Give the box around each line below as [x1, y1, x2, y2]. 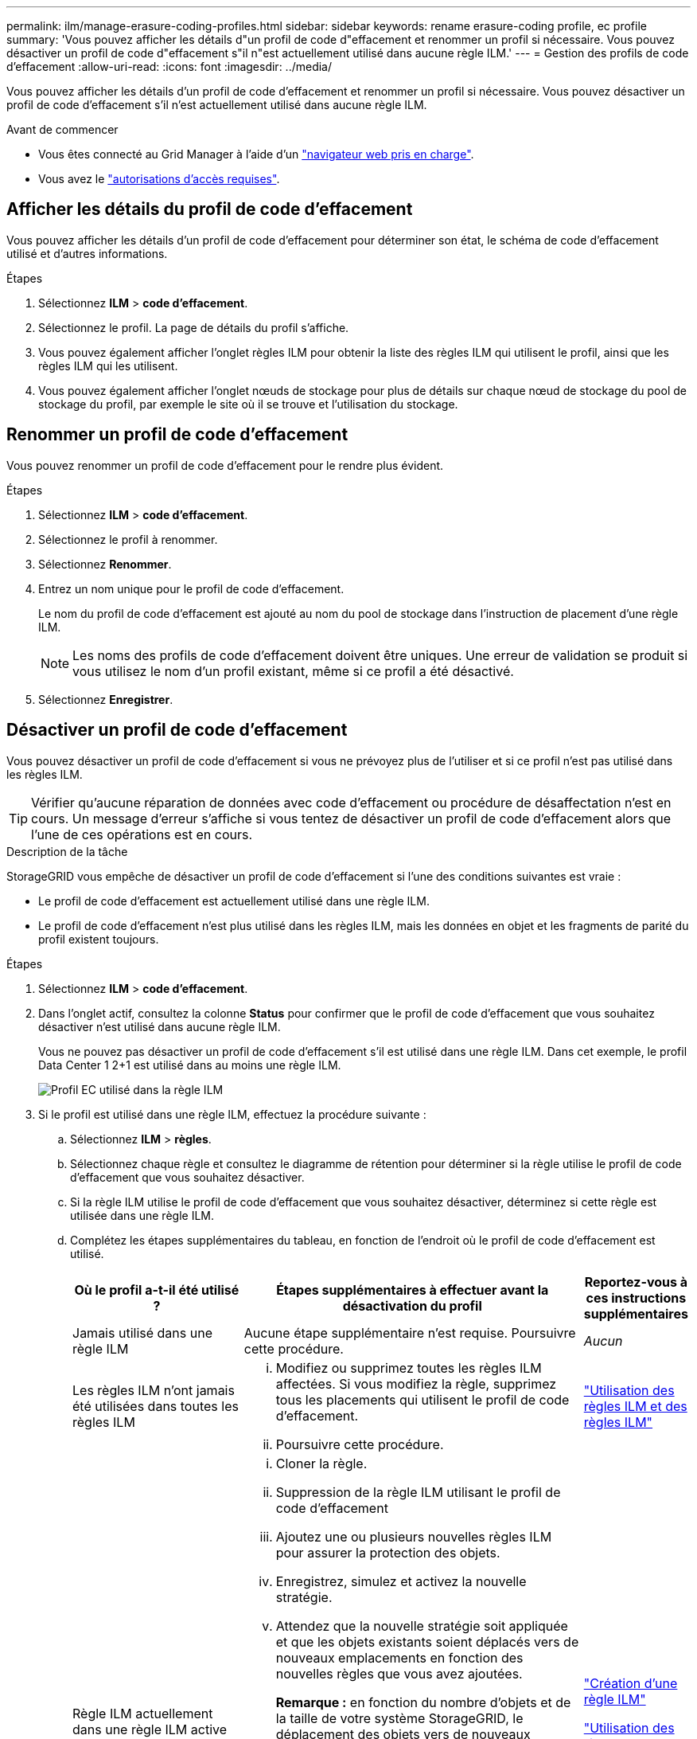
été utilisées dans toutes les [72, 1397, 239, 1414]
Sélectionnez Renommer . [38, 557, 172, 571]
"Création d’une [583, 1675, 678, 1691]
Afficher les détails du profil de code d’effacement [6, 199, 413, 220]
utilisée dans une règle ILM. [70, 1208, 214, 1222]
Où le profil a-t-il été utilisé [74, 1281, 239, 1298]
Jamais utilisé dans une [72, 1324, 212, 1341]
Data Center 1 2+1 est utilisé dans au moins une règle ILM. [38, 1057, 341, 1072]
